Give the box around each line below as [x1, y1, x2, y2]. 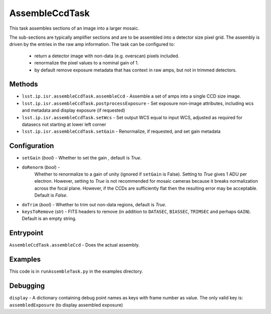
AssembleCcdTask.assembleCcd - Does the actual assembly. [9, 242, 140, 248]
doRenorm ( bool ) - [22, 164, 60, 170]
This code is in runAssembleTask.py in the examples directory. [9, 268, 143, 274]
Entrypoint [9, 229, 44, 238]
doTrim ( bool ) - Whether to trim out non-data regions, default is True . [22, 201, 167, 207]
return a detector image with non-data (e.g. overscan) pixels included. [34, 53, 180, 59]
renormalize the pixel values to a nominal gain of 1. [34, 60, 139, 66]
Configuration [9, 141, 54, 150]
